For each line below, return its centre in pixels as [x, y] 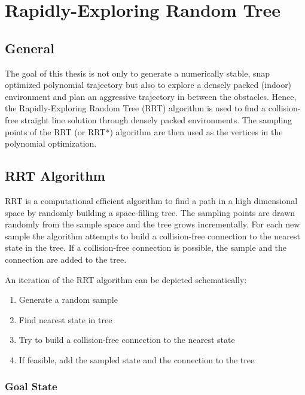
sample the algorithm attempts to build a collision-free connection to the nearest [152, 236]
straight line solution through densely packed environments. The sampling [156, 119]
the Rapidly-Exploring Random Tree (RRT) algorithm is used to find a [135, 108]
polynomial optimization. [51, 143]
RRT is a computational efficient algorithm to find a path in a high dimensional [151, 200]
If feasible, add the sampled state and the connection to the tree [137, 359]
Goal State [31, 386]
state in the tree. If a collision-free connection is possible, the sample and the [146, 247]
